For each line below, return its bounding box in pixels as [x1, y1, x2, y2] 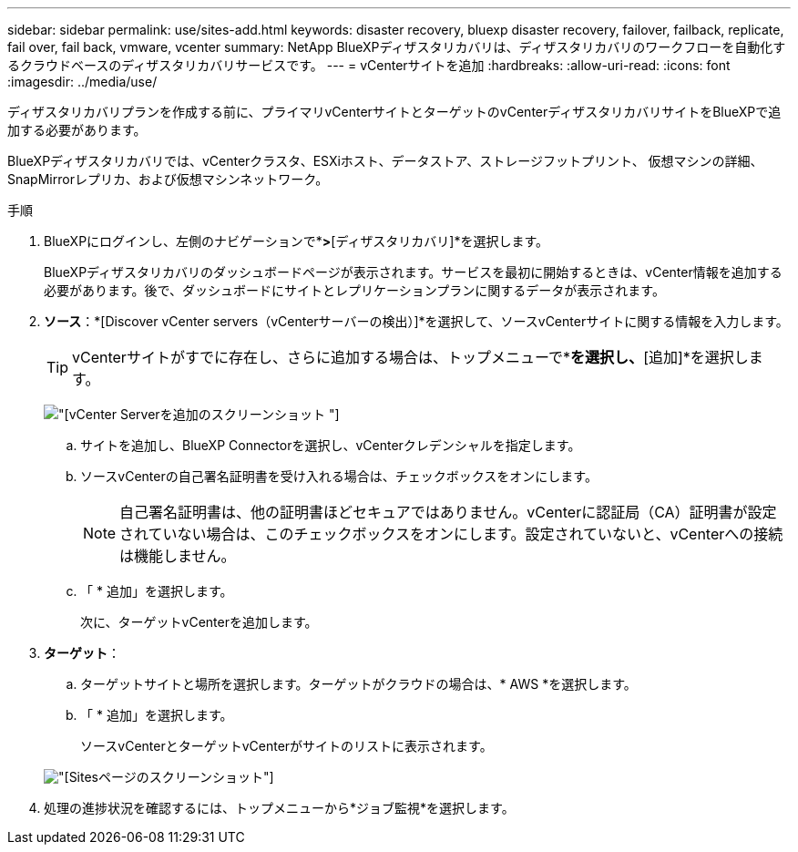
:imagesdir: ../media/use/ [7, 74, 158, 89]
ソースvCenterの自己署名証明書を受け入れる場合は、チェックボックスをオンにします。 [80, 468, 598, 484]
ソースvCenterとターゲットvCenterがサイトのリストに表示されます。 [80, 738, 493, 754]
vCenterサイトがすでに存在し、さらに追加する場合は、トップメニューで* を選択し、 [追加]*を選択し [72, 348, 749, 366]
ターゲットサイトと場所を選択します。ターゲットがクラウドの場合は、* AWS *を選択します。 [80, 676, 637, 692]
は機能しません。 [119, 547, 236, 565]
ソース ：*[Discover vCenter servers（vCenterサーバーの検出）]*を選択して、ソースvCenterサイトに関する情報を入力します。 [44, 313, 789, 329]
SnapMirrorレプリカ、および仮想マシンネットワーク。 [7, 171, 329, 187]
